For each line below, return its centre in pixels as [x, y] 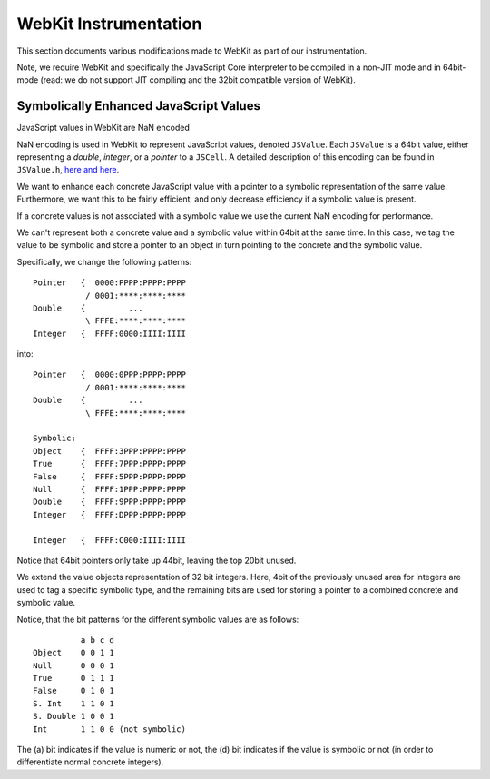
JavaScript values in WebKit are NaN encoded [103, 128]
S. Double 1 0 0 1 [74, 716]
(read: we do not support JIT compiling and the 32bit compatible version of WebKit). [198, 80]
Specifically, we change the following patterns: [104, 261]
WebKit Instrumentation [109, 24]
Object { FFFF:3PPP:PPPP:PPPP [109, 451]
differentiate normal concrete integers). [90, 762]
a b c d [98, 640]
